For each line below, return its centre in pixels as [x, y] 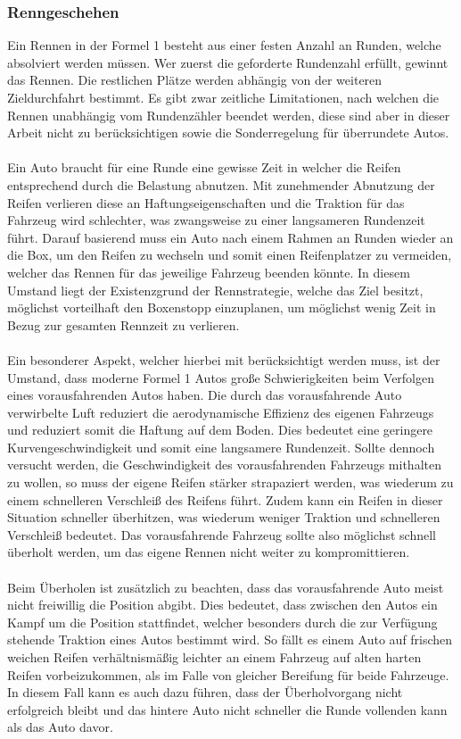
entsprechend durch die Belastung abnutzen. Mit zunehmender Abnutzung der [221, 184]
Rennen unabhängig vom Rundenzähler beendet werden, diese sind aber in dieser [229, 115]
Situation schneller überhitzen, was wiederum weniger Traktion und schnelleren [224, 517]
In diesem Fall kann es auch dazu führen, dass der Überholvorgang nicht [205, 692]
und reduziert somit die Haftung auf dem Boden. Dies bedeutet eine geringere [220, 430]
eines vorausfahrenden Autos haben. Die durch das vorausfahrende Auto [205, 395]
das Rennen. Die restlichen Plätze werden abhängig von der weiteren [195, 80]
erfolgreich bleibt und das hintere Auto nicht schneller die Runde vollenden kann [227, 709]
